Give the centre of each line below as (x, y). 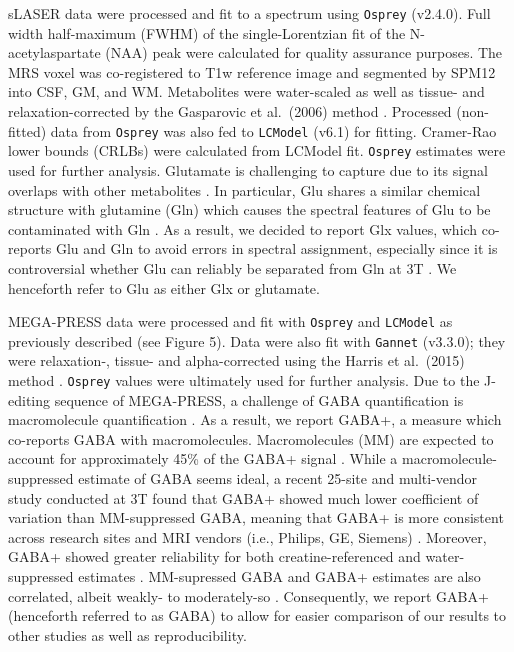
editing (29, 399)
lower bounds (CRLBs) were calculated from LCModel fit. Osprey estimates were (257, 150)
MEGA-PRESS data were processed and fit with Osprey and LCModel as (230, 321)
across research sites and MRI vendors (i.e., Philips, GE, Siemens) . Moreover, (247, 536)
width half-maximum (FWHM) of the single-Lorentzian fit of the (207, 32)
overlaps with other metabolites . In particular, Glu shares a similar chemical (244, 189)
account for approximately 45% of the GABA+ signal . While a (203, 458)
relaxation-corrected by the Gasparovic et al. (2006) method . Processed (230, 111)
